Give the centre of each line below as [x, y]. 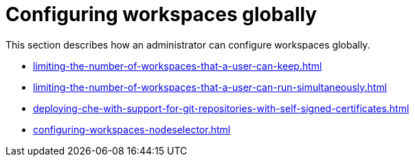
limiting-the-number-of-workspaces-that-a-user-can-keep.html [178, 66]
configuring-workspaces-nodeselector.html [132, 129]
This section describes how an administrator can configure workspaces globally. [188, 44]
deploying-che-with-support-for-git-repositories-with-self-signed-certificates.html [221, 108]
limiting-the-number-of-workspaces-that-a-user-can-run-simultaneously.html [210, 87]
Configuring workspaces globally [161, 14]
